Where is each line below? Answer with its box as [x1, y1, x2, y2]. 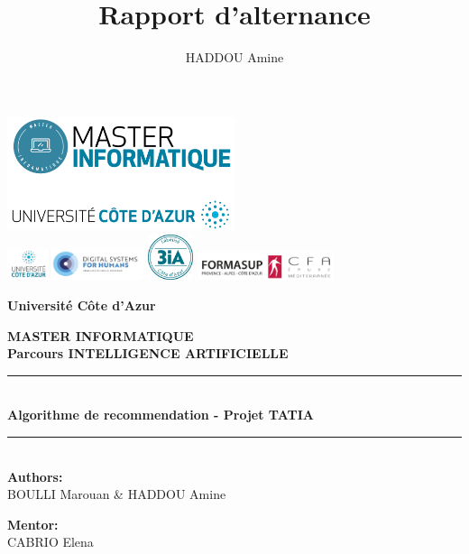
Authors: [7, 466, 63, 485]
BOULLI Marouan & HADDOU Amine [7, 485, 226, 503]
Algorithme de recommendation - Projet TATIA [7, 405, 315, 424]
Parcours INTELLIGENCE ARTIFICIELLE [7, 344, 289, 363]
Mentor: [7, 514, 59, 533]
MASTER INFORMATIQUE [7, 326, 194, 345]
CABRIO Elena [7, 532, 94, 551]
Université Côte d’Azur [7, 296, 156, 315]
